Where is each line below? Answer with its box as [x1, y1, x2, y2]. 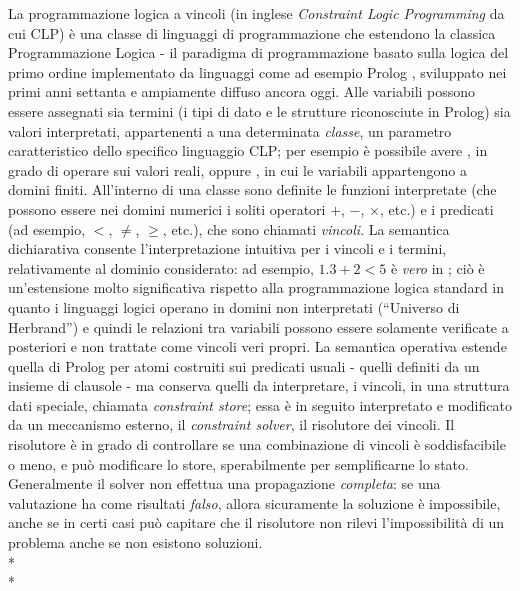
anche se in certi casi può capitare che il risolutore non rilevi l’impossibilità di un [8, 512, 505, 533]
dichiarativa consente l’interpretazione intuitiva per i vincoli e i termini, [8, 238, 447, 259]
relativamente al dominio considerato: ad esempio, [8, 257, 314, 278]
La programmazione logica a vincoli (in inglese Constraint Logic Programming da [8, 3, 505, 23]
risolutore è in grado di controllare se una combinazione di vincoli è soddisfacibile [8, 434, 506, 455]
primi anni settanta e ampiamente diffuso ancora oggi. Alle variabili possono [8, 81, 476, 102]
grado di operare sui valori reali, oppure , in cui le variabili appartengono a [8, 159, 467, 180]
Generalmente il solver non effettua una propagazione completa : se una [8, 473, 441, 494]
